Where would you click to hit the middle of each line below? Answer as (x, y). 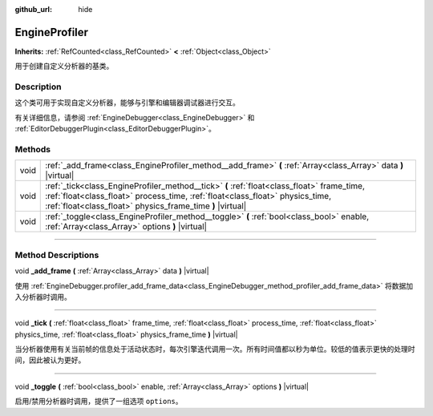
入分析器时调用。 (43, 297)
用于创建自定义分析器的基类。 (64, 66)
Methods (33, 149)
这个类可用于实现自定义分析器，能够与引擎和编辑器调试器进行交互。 (127, 103)
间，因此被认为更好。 (50, 360)
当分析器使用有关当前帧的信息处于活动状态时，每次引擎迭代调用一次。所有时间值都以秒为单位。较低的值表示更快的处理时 (215, 349)
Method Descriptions (57, 255)
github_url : (33, 9)
